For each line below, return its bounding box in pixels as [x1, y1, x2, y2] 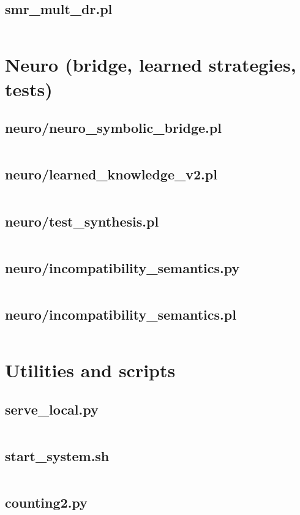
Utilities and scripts [5, 357, 176, 382]
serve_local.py [5, 399, 99, 418]
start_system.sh [5, 446, 110, 465]
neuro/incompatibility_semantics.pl [5, 304, 236, 323]
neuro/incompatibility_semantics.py [5, 258, 240, 277]
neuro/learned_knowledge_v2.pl [5, 165, 217, 184]
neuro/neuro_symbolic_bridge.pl [5, 118, 222, 137]
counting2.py [5, 492, 88, 511]
